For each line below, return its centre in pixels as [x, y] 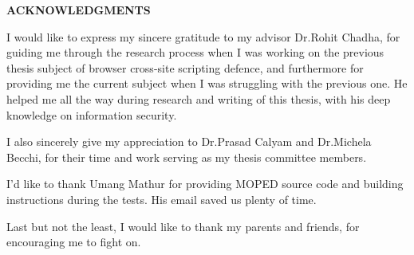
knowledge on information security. [92, 114]
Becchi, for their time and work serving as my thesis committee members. [187, 157]
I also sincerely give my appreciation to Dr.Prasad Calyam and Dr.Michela [189, 141]
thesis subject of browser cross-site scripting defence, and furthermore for [185, 67]
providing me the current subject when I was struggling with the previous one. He [207, 83]
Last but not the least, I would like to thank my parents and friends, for [183, 226]
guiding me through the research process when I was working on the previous [195, 52]
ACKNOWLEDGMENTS [79, 10]
